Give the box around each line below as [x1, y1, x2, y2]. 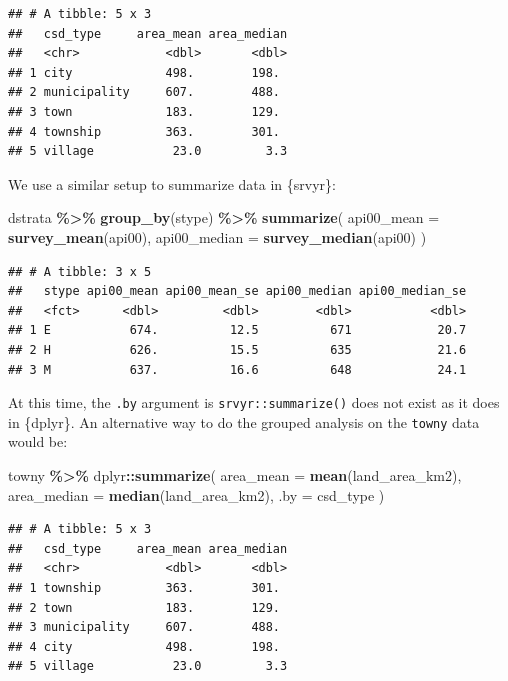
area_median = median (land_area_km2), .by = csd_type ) [8, 484, 385, 505]
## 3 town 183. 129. [8, 104, 281, 119]
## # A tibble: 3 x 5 [8, 264, 152, 279]
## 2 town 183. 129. [8, 600, 281, 615]
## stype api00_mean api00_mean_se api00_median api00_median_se [8, 284, 467, 299]
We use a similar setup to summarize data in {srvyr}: [8, 173, 336, 194]
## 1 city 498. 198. [8, 65, 281, 80]
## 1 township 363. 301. [8, 580, 281, 595]
